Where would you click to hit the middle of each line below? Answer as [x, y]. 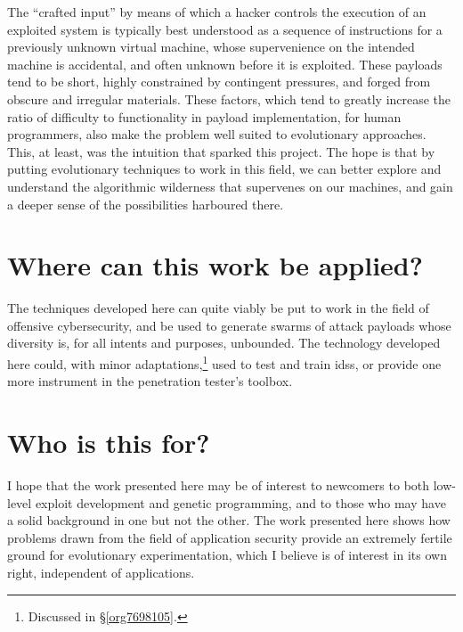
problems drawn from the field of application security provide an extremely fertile [230, 537]
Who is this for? [109, 443]
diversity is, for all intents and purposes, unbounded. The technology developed [224, 343]
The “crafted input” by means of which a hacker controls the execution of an [217, 12]
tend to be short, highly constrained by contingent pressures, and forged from [219, 82]
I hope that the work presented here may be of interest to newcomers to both [219, 485]
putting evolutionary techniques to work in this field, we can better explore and [224, 169]
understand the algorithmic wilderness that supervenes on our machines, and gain [230, 186]
